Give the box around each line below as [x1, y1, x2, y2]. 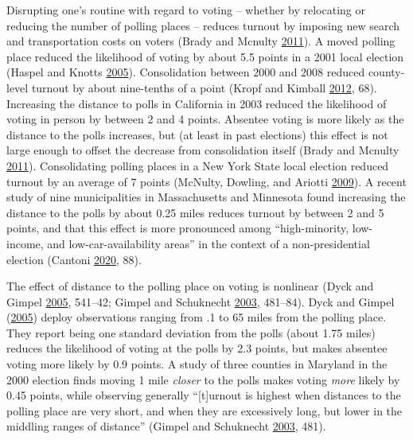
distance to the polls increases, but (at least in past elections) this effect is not [6, 126, 388, 142]
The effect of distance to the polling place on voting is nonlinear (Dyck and [6, 278, 374, 294]
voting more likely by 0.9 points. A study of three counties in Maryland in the [6, 356, 388, 372]
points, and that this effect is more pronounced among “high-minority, [6, 220, 349, 236]
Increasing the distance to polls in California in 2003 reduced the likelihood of [6, 95, 387, 111]
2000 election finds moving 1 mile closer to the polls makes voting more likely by [6, 371, 400, 387]
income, [6, 235, 44, 251]
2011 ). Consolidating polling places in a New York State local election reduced [6, 157, 389, 173]
